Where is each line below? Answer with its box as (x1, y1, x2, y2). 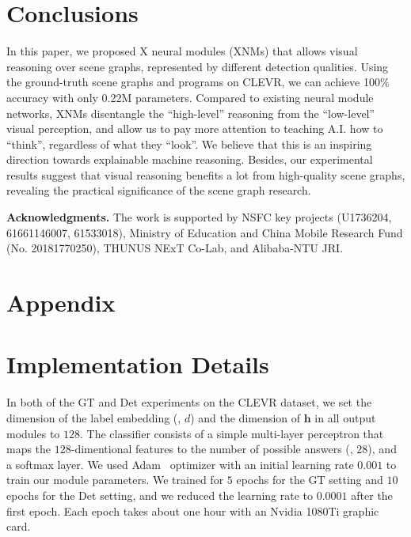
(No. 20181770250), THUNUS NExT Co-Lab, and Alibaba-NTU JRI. (6, 240, 344, 256)
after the (351, 486, 393, 503)
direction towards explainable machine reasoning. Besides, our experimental (6, 151, 373, 168)
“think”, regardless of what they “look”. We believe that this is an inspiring (6, 135, 372, 152)
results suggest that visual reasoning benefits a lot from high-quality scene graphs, (6, 166, 405, 183)
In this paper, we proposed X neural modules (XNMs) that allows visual (6, 43, 358, 59)
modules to (6, 425, 60, 441)
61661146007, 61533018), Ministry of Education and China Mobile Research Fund (6, 224, 403, 240)
